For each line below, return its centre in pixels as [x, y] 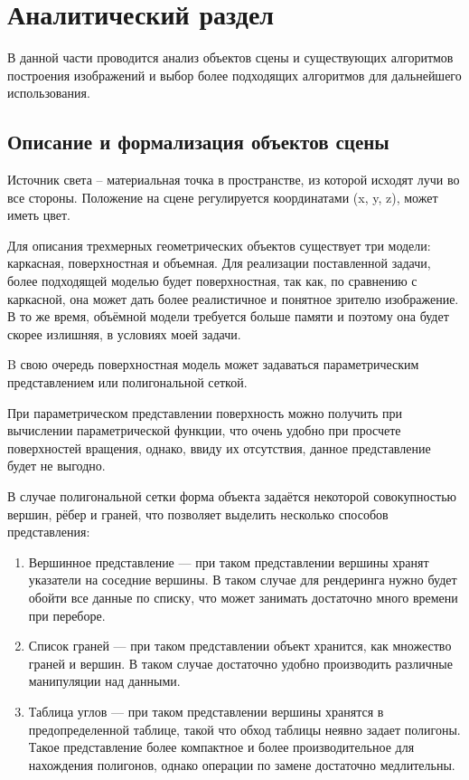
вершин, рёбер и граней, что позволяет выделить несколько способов [198, 514]
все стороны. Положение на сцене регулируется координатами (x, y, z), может [223, 197]
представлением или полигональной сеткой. [127, 382]
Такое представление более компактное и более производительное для [221, 747]
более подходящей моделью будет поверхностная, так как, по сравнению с [212, 281]
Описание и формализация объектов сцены [198, 142]
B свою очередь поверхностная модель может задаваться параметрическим [213, 364]
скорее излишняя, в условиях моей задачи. [124, 333]
